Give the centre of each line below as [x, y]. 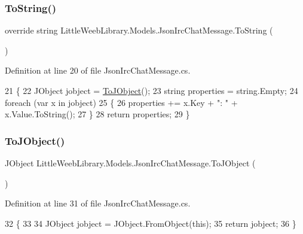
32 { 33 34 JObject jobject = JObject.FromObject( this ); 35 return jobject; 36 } [151, 223]
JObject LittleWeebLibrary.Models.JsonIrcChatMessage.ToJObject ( [130, 163]
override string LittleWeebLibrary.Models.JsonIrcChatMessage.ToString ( [139, 30]
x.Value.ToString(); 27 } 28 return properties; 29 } [97, 114]
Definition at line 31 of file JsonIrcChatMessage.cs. [98, 203]
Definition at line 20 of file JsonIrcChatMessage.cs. [98, 70]
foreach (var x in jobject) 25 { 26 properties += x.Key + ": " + [121, 102]
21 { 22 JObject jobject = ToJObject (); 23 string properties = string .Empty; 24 [151, 90]
